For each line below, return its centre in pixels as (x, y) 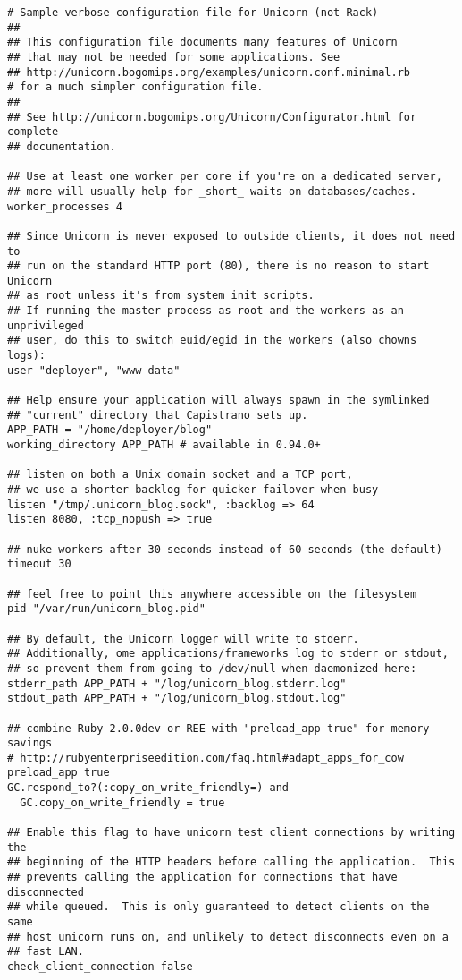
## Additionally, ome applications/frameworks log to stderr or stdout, (228, 654)
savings (30, 743)
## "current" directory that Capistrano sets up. (158, 415)
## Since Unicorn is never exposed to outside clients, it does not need (231, 236)
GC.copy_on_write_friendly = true (122, 802)
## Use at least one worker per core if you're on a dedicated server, (225, 177)
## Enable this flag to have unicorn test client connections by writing (231, 833)
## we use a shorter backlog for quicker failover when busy (193, 490)
